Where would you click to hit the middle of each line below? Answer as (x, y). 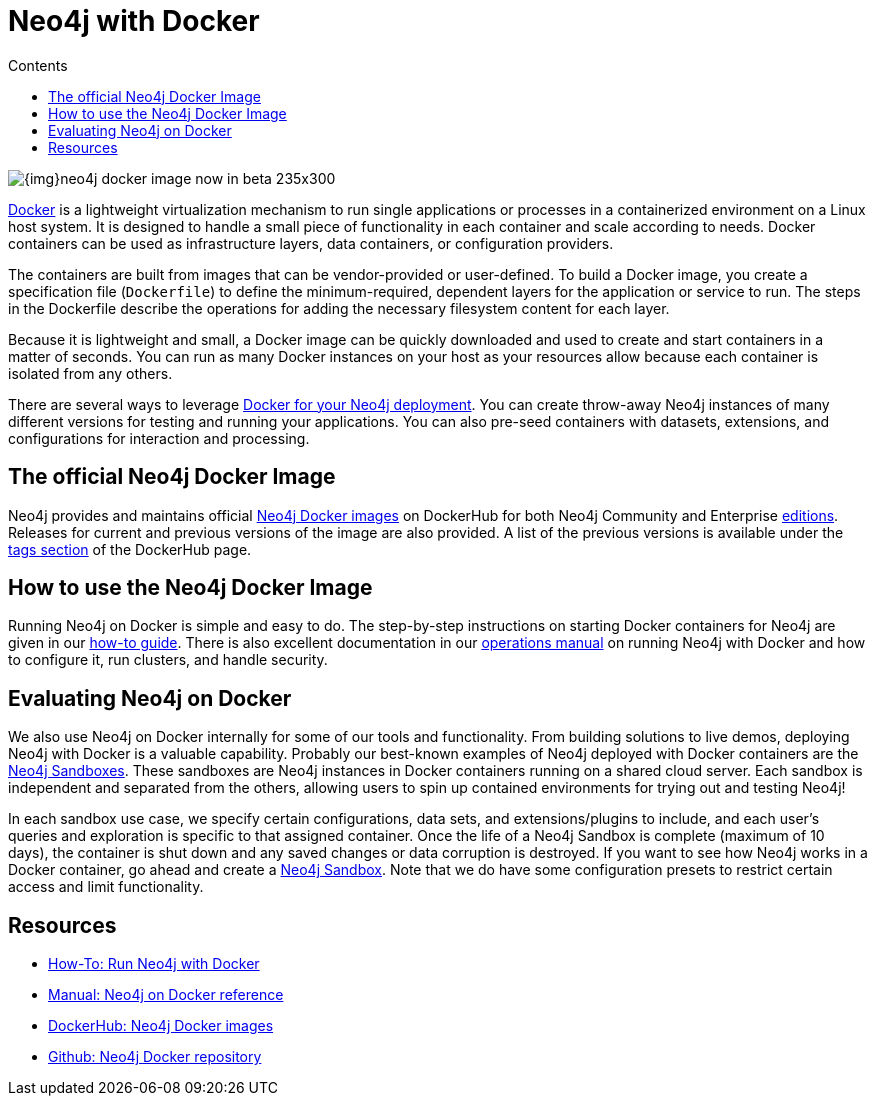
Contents (38, 65)
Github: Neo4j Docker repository (155, 1057)
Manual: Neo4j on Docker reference (166, 995)
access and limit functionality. (106, 887)
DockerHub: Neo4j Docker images (161, 1026)
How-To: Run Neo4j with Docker (154, 964)
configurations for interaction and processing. (159, 438)
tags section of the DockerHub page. (130, 549)
